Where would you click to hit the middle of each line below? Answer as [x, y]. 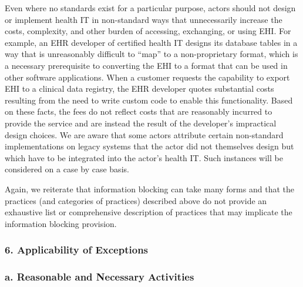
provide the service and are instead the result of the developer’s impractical [141, 123]
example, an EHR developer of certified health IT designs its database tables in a [151, 42]
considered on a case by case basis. [67, 169]
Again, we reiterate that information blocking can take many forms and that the [149, 188]
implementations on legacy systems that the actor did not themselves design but [149, 146]
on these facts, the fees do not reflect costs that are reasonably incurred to [139, 111]
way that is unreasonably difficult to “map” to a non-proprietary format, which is [151, 54]
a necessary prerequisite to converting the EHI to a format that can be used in [146, 65]
